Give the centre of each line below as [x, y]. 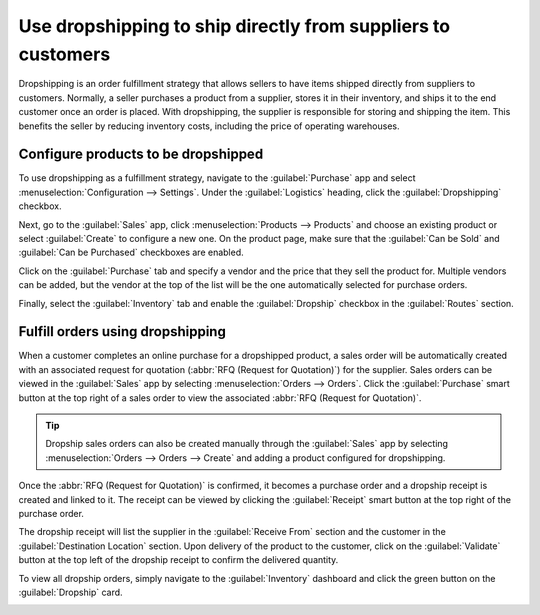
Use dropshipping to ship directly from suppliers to [234, 26]
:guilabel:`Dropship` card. [71, 592]
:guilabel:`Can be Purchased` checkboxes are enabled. [131, 252]
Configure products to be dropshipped [141, 154]
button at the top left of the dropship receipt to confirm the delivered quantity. [178, 560]
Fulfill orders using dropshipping [122, 331]
